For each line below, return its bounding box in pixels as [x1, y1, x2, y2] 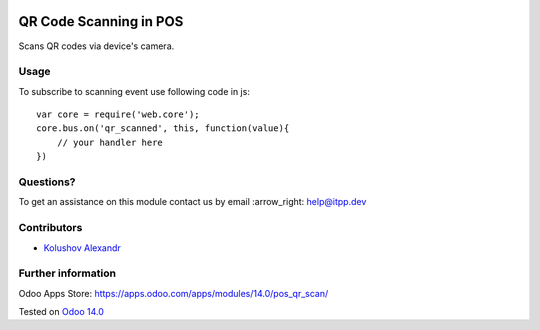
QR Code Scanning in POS [18, 13, 184, 30]
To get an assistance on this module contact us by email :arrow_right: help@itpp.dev [18, 196, 367, 208]
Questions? [18, 175, 76, 189]
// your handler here [56, 136, 164, 148]
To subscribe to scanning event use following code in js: [18, 85, 250, 97]
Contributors [18, 221, 83, 235]
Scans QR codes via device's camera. [18, 40, 175, 52]
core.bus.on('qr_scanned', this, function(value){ [36, 123, 290, 134]
